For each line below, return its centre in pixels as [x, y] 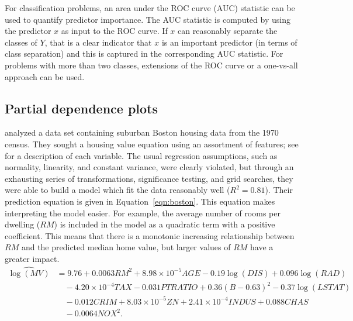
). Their [279, 190]
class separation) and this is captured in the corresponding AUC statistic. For [144, 53]
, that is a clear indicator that [98, 42]
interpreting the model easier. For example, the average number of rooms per [143, 213]
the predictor [28, 31]
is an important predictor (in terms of [229, 42]
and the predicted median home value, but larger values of [126, 247]
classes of [21, 42]
